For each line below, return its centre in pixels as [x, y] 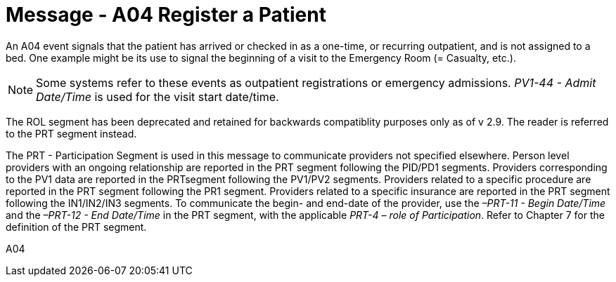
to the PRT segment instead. [71, 133]
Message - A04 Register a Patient [166, 15]
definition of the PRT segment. [76, 227]
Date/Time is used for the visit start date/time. [158, 96]
